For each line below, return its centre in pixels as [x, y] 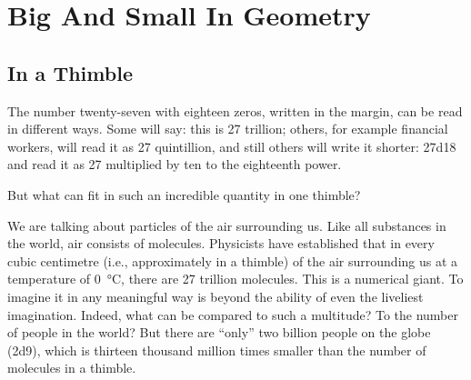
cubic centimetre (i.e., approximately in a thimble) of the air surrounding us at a [233, 260]
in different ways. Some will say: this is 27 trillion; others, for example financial [228, 129]
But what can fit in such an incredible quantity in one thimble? [184, 194]
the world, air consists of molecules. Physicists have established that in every [221, 243]
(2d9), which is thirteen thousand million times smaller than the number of [217, 350]
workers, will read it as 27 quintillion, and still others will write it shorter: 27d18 [232, 146]
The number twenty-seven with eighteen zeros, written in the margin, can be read [235, 110]
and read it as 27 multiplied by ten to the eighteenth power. [175, 164]
